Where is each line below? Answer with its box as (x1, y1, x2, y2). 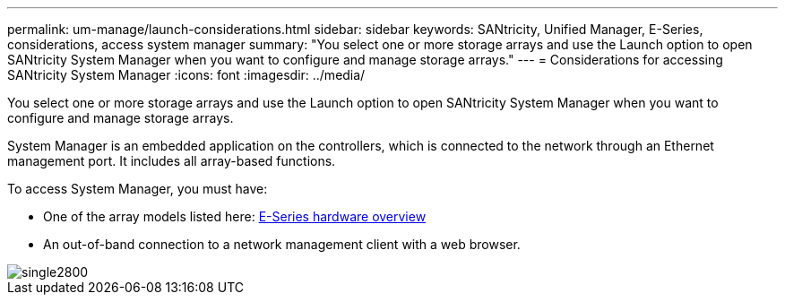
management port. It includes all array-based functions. (7, 153, 336, 168)
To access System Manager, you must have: (7, 181, 268, 196)
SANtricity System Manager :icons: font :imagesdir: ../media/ (7, 67, 366, 82)
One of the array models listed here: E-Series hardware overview (43, 209, 427, 224)
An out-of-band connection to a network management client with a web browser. (43, 237, 521, 252)
